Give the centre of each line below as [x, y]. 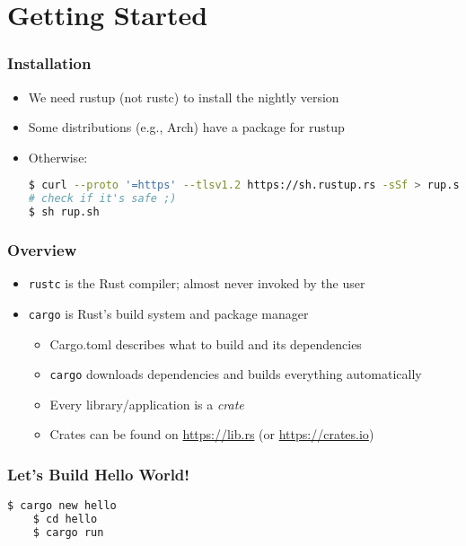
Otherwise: [58, 157]
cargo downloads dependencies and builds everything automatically [236, 374]
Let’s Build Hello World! [99, 474]
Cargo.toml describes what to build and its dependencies [206, 343]
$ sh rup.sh [64, 212]
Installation [49, 63]
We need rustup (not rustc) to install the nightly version [184, 97]
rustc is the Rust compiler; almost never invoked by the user [197, 283]
